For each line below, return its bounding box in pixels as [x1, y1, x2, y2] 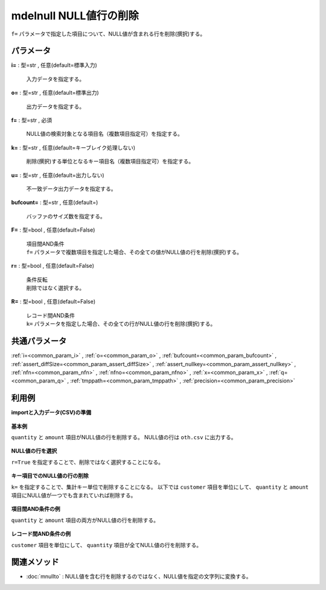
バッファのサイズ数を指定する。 [26, 212, 106, 220]
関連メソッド [11, 557, 59, 567]
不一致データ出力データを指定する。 [26, 185, 117, 192]
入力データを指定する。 [26, 75, 85, 83]
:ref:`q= [269, 369, 288, 376]
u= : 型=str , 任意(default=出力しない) [11, 171, 105, 179]
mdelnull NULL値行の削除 [11, 9, 139, 22]
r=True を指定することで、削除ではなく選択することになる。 [11, 458, 164, 466]
